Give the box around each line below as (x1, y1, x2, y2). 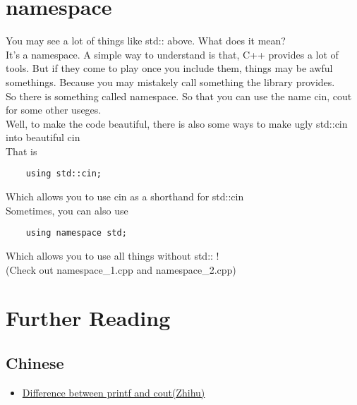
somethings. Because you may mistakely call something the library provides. (6, 74, 335, 89)
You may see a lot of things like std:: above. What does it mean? (6, 33, 286, 48)
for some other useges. (6, 102, 102, 117)
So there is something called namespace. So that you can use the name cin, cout (6, 88, 352, 103)
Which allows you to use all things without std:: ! (6, 248, 219, 262)
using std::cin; (25, 169, 102, 179)
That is (6, 143, 37, 158)
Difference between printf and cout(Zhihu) (22, 385, 205, 399)
